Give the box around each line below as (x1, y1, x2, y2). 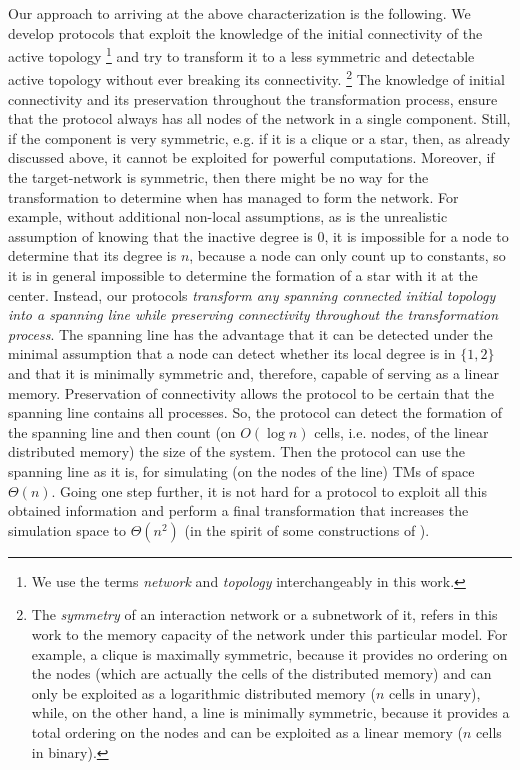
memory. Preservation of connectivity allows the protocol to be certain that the (8, 382, 494, 403)
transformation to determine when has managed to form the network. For (8, 186, 459, 207)
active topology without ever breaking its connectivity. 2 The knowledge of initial (8, 66, 505, 90)
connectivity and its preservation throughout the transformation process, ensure (8, 88, 498, 109)
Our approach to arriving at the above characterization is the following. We (8, 3, 471, 23)
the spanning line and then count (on (8, 421, 236, 442)
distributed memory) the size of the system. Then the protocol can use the (8, 441, 466, 462)
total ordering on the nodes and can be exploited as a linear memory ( (31, 721, 463, 742)
